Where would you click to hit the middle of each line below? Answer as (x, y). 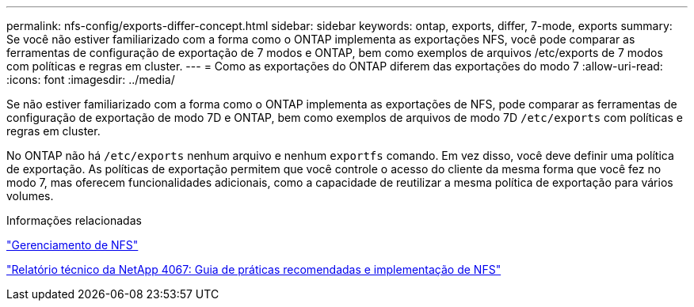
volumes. (30, 196)
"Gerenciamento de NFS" (72, 245)
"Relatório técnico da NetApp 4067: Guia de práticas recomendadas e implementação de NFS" (254, 269)
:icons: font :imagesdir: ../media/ (91, 80)
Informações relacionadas (74, 220)
